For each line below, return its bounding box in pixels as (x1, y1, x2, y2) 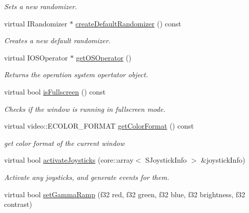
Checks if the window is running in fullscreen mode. (4, 103, 165, 114)
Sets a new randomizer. (4, 1, 77, 11)
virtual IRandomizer (4, 18, 67, 28)
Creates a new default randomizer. (4, 35, 111, 46)
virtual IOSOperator (4, 52, 68, 63)
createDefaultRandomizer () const (75, 18, 181, 28)
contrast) (4, 199, 32, 209)
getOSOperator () (76, 52, 131, 63)
